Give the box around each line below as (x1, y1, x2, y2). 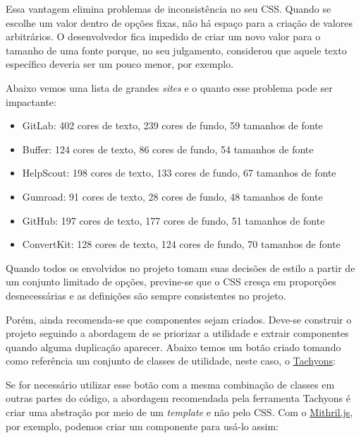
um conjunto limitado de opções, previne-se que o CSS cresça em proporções (6, 274, 336, 289)
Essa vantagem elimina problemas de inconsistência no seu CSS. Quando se (6, 1, 331, 16)
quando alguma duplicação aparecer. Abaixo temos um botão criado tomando (6, 339, 341, 354)
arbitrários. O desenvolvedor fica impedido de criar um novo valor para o (6, 29, 321, 44)
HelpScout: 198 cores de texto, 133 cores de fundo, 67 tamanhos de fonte (22, 165, 336, 180)
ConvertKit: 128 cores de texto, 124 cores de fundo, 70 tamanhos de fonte (22, 237, 341, 251)
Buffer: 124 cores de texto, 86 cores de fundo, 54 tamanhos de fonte (22, 141, 314, 156)
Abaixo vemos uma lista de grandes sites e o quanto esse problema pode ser (6, 80, 333, 95)
